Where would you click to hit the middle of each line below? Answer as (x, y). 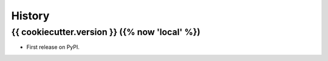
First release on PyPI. (53, 47)
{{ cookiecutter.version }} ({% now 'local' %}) (106, 32)
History (30, 16)
